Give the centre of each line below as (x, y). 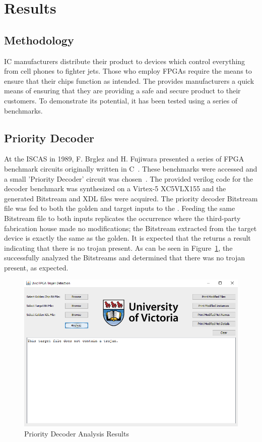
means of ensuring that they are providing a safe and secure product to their (122, 91)
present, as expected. (36, 267)
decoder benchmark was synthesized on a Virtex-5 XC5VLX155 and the (115, 188)
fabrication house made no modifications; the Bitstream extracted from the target (130, 228)
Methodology (39, 40)
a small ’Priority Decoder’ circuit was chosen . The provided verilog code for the (128, 178)
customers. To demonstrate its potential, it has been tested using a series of (121, 100)
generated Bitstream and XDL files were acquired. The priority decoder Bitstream (131, 198)
